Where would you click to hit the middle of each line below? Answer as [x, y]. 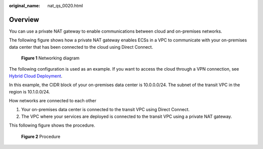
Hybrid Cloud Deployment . [36, 76]
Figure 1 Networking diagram [50, 58]
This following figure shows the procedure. [52, 125]
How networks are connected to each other [53, 101]
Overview [24, 19]
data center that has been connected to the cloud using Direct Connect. [81, 47]
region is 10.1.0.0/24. [29, 92]
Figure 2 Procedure [41, 136]
